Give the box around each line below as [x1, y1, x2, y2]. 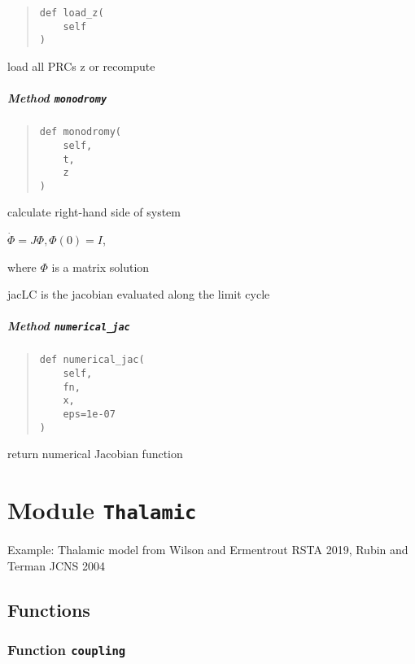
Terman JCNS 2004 [7, 557, 106, 574]
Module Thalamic [7, 493, 197, 526]
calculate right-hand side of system [7, 203, 181, 221]
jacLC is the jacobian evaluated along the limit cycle [7, 286, 270, 303]
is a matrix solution [51, 258, 150, 275]
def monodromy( [39, 126, 122, 138]
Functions [7, 596, 90, 622]
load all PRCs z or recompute [7, 57, 155, 74]
